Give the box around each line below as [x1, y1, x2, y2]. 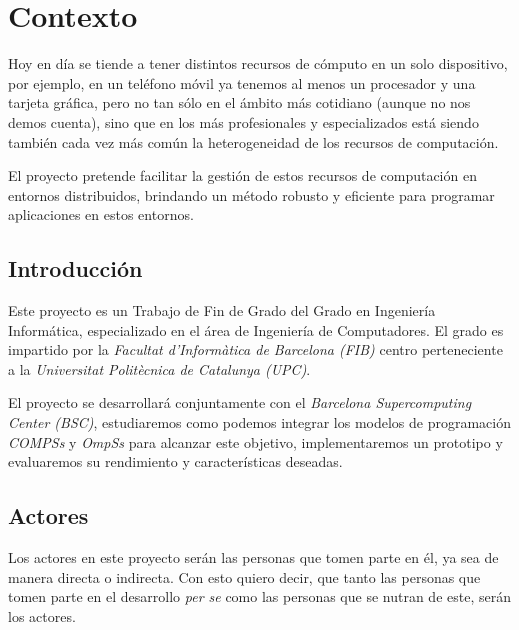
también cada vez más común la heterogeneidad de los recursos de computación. [8, 131, 499, 152]
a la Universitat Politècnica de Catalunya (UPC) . [8, 358, 311, 379]
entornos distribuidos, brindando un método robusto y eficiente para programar [8, 184, 495, 205]
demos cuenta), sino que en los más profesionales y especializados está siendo [8, 111, 479, 132]
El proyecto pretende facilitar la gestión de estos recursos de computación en [8, 165, 477, 186]
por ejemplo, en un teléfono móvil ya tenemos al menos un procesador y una [8, 72, 476, 93]
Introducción [8, 253, 143, 284]
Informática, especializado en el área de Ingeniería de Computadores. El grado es [8, 319, 504, 340]
